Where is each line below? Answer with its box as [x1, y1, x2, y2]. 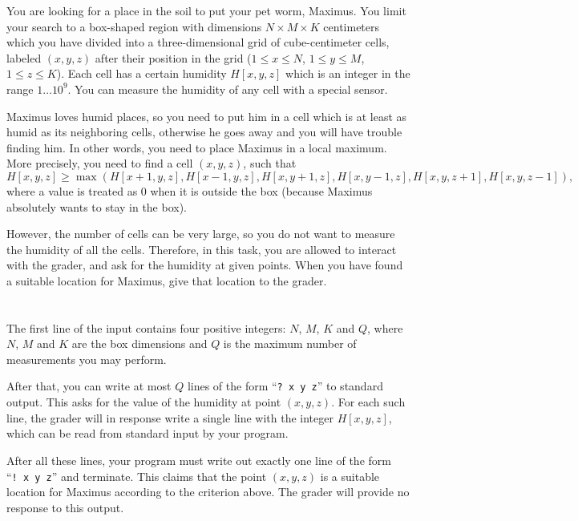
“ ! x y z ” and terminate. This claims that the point [6, 467, 267, 484]
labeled [6, 49, 42, 66]
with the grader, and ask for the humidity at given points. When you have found [6, 256, 403, 273]
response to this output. [6, 499, 124, 515]
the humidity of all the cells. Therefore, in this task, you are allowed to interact [6, 240, 397, 257]
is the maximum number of [223, 335, 357, 352]
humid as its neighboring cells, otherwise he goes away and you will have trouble [6, 123, 402, 140]
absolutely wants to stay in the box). [6, 198, 188, 215]
